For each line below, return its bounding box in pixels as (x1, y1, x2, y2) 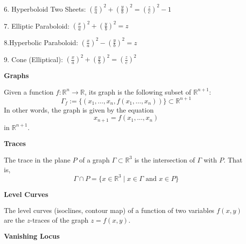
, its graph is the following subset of (84, 86, 191, 97)
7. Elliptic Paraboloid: (4, 20, 70, 30)
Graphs (4, 70, 29, 80)
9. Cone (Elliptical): (4, 54, 63, 64)
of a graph (79, 154, 110, 164)
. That (223, 154, 243, 164)
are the (4, 214, 25, 225)
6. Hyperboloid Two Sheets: (4, 3, 86, 14)
